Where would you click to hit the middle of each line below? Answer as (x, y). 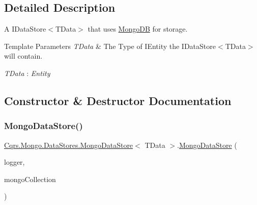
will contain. (23, 56)
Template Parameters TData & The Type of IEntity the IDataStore (110, 46)
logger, (15, 162)
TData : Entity (27, 73)
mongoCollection (30, 179)
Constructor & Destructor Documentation (118, 100)
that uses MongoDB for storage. (138, 29)
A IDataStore (25, 29)
